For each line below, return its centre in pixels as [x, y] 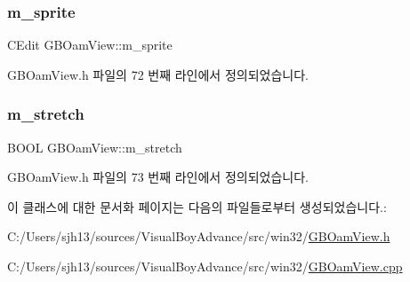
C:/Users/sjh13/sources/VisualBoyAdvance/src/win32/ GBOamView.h [199, 236]
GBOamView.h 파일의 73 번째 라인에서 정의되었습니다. [158, 177]
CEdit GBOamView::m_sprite [90, 45]
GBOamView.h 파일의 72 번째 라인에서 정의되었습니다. [158, 74]
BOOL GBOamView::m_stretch [95, 147]
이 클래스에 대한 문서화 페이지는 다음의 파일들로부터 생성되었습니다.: [197, 206]
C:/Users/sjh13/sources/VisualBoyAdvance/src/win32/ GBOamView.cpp [205, 266]
